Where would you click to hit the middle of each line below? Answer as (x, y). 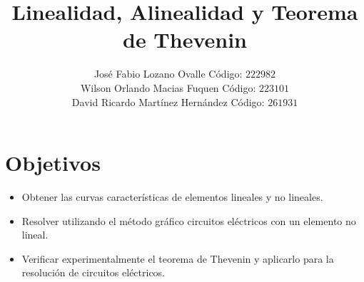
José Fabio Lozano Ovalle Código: (168, 74)
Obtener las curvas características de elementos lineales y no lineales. (172, 197)
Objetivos (53, 163)
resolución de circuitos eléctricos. (93, 272)
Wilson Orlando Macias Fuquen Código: (168, 87)
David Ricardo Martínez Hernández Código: (168, 101)
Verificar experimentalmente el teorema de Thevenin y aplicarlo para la (178, 258)
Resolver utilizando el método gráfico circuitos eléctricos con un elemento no (189, 220)
